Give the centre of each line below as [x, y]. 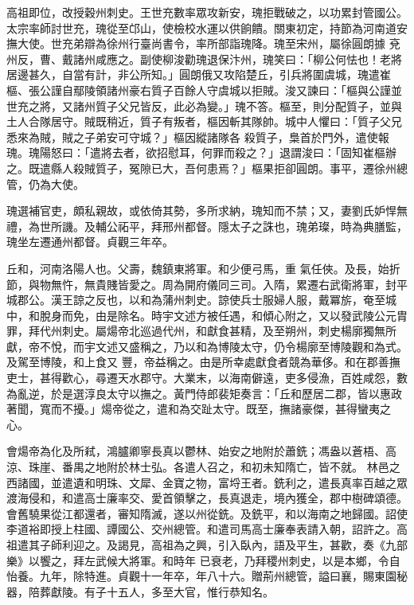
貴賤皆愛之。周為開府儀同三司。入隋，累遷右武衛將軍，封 [246, 284]
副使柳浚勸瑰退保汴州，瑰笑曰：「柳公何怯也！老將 [271, 59]
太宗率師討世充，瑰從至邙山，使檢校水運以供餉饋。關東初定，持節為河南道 [201, 27]
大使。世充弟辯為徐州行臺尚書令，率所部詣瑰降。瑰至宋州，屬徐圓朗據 [201, 43]
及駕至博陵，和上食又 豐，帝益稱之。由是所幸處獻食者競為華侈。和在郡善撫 [203, 362]
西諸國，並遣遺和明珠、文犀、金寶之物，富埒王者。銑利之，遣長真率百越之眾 [207, 482]
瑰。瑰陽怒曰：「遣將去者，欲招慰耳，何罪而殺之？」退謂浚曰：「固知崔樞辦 [201, 152]
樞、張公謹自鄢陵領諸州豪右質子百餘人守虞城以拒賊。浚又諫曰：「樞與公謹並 [204, 90]
